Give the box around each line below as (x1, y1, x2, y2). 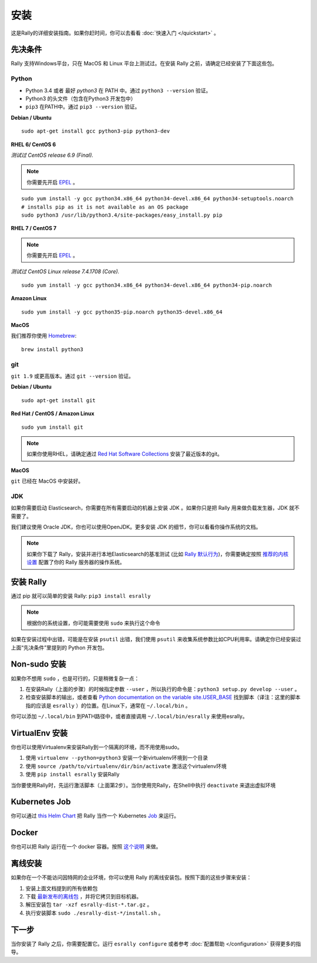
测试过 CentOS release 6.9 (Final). (11, 151, 94, 159)
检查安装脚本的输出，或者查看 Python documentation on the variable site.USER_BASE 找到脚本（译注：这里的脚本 (25, 693, 301, 701)
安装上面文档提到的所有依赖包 (25, 884, 98, 892)
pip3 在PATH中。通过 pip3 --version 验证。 (25, 103, 140, 110)
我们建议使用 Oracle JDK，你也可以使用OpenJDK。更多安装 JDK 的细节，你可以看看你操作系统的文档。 (11, 523, 261, 530)
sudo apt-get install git (21, 397, 96, 403)
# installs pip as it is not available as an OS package (21, 203, 189, 210)
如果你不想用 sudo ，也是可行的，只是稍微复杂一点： (11, 675, 140, 682)
